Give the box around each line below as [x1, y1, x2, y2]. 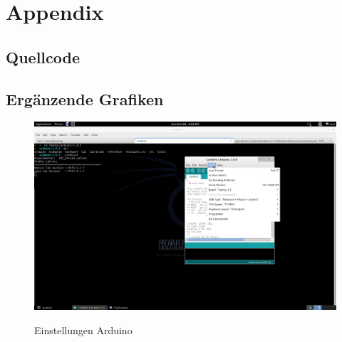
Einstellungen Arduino [34, 322, 133, 337]
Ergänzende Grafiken [6, 87, 164, 109]
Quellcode [6, 46, 80, 68]
